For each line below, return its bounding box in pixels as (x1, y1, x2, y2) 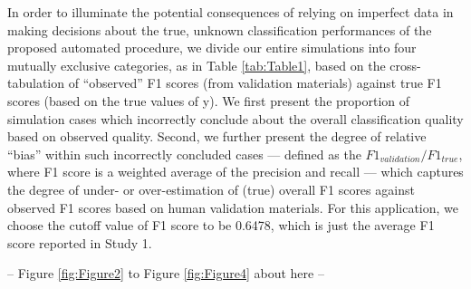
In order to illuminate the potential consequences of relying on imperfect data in (7, 3, 454, 21)
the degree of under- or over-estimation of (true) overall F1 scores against (7, 179, 415, 198)
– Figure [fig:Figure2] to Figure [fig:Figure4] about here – (7, 264, 324, 283)
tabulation (7, 73, 65, 92)
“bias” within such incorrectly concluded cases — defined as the (7, 144, 361, 163)
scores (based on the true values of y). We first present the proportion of (7, 91, 410, 110)
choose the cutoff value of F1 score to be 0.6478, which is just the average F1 (7, 216, 435, 235)
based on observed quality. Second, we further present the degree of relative (7, 127, 427, 146)
